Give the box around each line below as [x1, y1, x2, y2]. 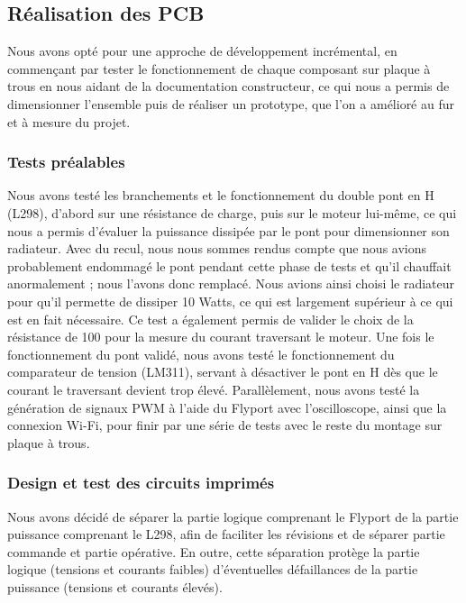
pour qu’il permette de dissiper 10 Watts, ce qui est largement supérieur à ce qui [7, 291, 453, 310]
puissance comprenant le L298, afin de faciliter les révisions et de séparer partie [7, 525, 445, 544]
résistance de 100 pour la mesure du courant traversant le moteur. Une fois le [7, 327, 434, 346]
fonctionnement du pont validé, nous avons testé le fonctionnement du [7, 344, 395, 363]
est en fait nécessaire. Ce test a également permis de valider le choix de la [7, 309, 414, 328]
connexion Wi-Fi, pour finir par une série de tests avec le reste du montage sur [7, 416, 443, 434]
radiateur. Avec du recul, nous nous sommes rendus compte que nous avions [7, 239, 427, 258]
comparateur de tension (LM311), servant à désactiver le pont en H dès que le [7, 362, 438, 381]
